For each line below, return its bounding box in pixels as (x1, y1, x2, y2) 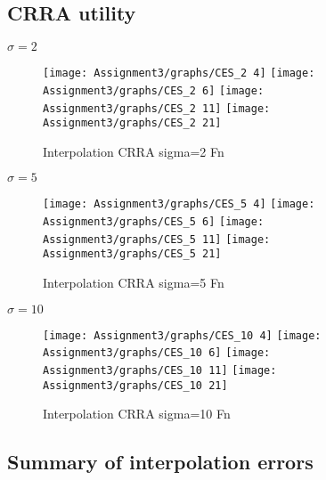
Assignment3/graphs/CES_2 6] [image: (43, 84, 265, 97)
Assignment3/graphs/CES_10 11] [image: (43, 363, 277, 377)
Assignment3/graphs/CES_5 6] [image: (43, 216, 265, 229)
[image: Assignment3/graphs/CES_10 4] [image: (43, 329, 322, 342)
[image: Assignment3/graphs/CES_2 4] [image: (43, 67, 315, 80)
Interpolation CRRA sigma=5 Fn (43, 273, 224, 292)
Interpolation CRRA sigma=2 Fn (43, 142, 224, 160)
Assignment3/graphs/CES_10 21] (43, 378, 228, 392)
